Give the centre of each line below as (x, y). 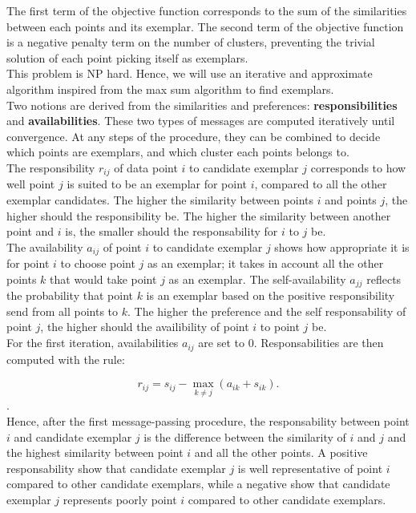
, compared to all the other (321, 184)
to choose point (98, 263)
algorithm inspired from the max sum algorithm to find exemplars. (170, 89)
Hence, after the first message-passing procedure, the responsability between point (208, 420)
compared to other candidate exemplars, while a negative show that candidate (198, 484)
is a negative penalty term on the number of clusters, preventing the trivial (191, 42)
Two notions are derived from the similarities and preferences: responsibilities (202, 105)
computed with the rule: (66, 359)
